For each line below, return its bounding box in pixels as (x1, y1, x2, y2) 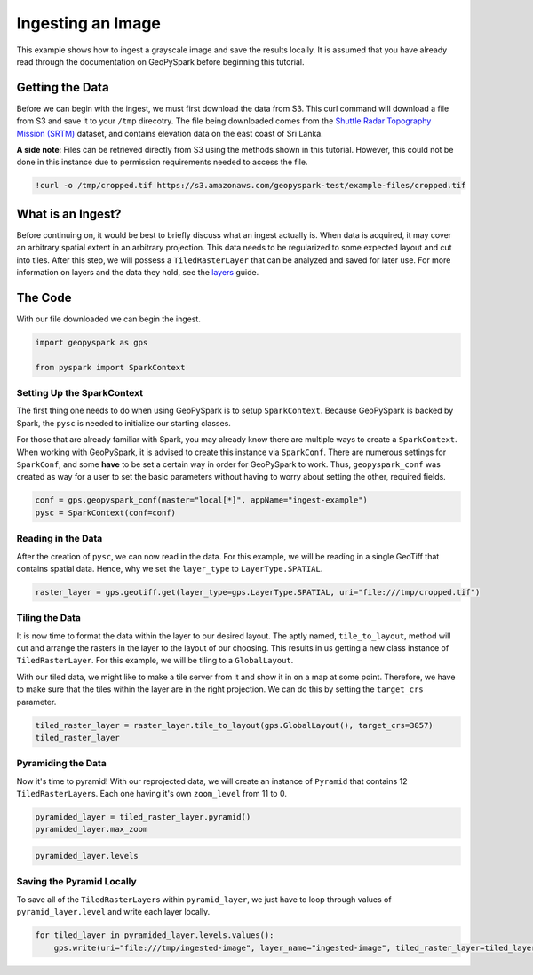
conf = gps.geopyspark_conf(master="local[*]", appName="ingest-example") (35, 495, 369, 505)
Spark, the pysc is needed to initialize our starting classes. (16, 417, 231, 428)
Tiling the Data (16, 612, 82, 624)
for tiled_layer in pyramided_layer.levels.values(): (35, 931, 274, 940)
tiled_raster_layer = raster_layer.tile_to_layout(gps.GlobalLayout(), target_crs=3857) (35, 720, 434, 730)
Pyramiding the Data (16, 757, 107, 770)
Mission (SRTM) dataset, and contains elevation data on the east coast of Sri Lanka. (16, 128, 323, 139)
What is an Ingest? (16, 206, 122, 221)
